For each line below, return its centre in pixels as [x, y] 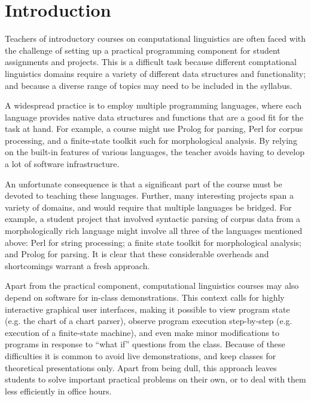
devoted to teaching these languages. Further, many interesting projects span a [149, 195]
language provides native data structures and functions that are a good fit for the [154, 117]
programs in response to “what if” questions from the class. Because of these [145, 344]
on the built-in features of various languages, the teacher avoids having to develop [155, 152]
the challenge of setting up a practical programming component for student [143, 50]
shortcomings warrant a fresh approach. [77, 265]
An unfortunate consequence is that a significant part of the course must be [144, 183]
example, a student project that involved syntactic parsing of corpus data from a [153, 219]
